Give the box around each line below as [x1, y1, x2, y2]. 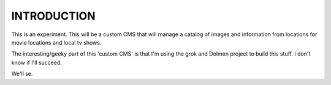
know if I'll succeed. [11, 59, 63, 66]
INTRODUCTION [11, 9, 96, 23]
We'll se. [11, 70, 33, 78]
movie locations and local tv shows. [11, 39, 102, 46]
